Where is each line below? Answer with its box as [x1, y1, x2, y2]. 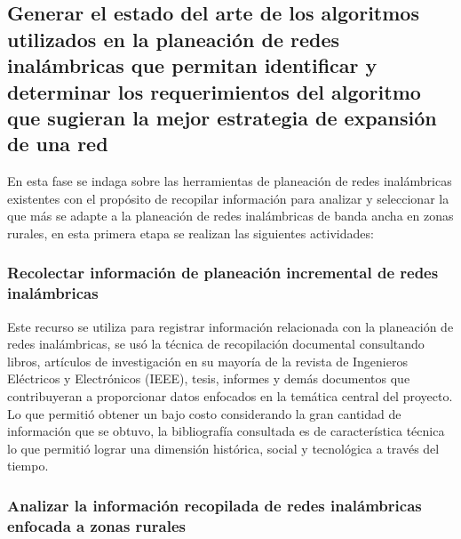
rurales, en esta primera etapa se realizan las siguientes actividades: [7, 223, 374, 242]
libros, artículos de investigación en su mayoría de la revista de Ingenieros [7, 351, 408, 370]
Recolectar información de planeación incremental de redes [7, 261, 439, 284]
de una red [7, 130, 108, 157]
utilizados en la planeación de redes [7, 25, 340, 52]
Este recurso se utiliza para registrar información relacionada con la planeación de [7, 317, 454, 335]
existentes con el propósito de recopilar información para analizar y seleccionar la [7, 189, 449, 207]
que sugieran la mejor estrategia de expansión [7, 103, 437, 131]
